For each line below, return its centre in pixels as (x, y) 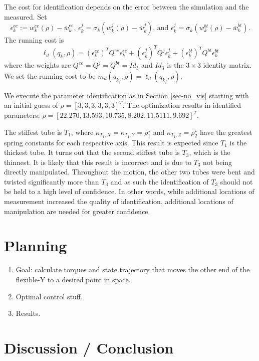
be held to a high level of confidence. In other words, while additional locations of (129, 191)
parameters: (22, 115)
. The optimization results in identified (182, 105)
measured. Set (26, 16)
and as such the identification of (160, 181)
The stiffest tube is (33, 132)
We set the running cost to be (50, 75)
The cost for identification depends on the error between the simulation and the (126, 7)
